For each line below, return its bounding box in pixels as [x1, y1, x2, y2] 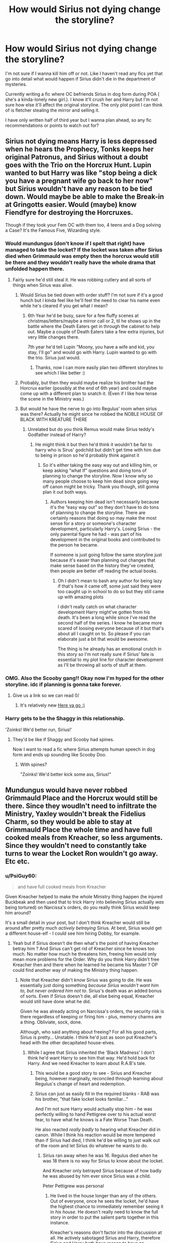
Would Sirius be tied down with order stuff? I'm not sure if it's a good [20, 292, 163, 298]
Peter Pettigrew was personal [42, 1183, 104, 1189]
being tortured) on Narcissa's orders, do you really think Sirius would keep [5, 904, 160, 910]
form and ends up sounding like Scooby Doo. [12, 751, 107, 757]
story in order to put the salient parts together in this [50, 1214, 159, 1220]
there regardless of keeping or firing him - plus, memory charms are [20, 1014, 162, 1020]
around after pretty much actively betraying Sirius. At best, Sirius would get [5, 925, 162, 931]
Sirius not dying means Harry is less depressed [5, 137, 157, 145]
